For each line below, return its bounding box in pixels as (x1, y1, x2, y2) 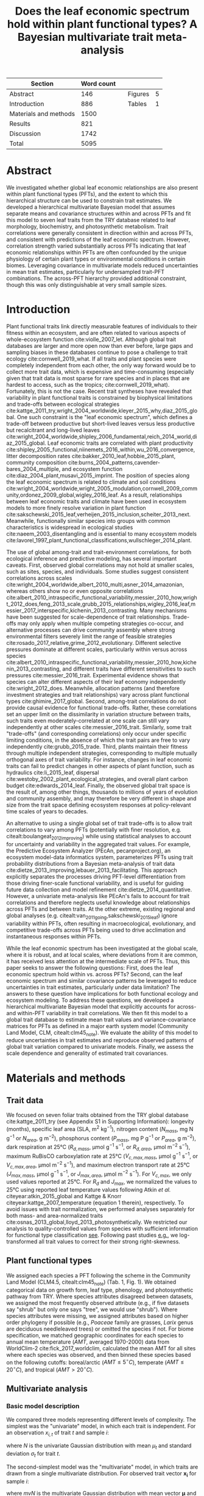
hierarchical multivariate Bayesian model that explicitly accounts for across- (6, 1002, 197, 1010)
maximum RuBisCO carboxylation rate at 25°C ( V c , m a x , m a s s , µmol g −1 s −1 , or (6, 1151, 198, 1161)
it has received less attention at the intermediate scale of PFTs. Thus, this (6, 957, 190, 965)
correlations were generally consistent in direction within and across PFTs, (6, 229, 193, 237)
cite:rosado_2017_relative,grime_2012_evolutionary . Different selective (6, 639, 181, 647)
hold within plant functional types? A (7, 17, 198, 31)
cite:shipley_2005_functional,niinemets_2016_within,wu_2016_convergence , (6, 446, 195, 453)
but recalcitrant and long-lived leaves (6, 426, 100, 434)
